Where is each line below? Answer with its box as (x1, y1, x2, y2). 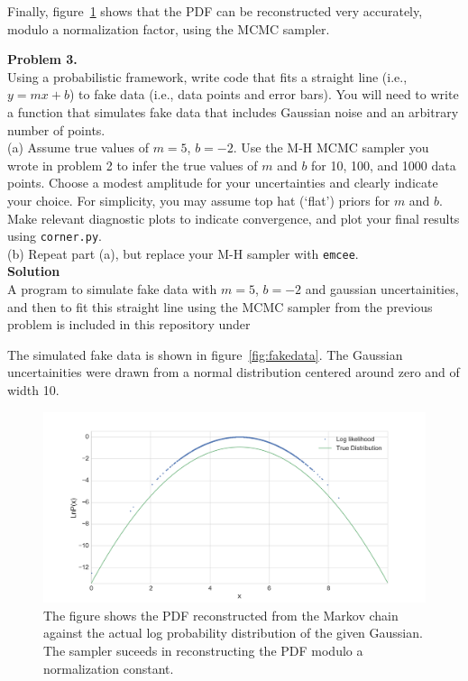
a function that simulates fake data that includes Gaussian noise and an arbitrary (7, 102, 459, 121)
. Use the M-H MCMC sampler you (233, 138, 429, 157)
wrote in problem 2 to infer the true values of (7, 155, 258, 174)
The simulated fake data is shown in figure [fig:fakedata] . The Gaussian (7, 345, 403, 364)
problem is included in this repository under (7, 315, 251, 334)
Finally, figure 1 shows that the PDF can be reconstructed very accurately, (7, 2, 423, 20)
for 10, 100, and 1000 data (311, 155, 456, 174)
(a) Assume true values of (7, 138, 149, 157)
